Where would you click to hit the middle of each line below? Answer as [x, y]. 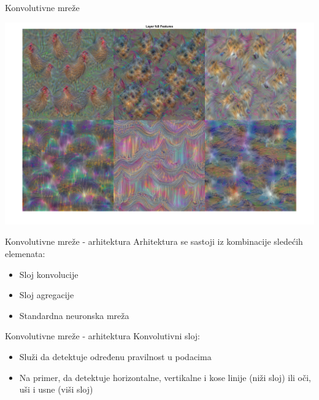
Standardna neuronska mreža [74, 315]
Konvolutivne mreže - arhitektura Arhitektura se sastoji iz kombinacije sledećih [154, 241]
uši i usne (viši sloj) [56, 389]
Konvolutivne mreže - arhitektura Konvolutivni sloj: [102, 336]
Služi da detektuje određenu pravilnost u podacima [115, 357]
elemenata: [25, 254]
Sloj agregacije [47, 295]
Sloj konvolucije [49, 274]
